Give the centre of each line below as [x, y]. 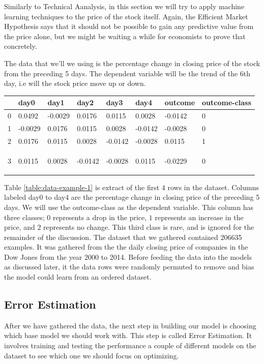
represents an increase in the [199, 217]
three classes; [24, 217]
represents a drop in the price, [100, 217]
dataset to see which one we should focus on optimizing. [92, 355]
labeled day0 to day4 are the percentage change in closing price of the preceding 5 [132, 197]
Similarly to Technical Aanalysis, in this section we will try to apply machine [124, 6]
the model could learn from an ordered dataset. [78, 277]
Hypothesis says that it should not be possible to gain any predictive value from [129, 26]
